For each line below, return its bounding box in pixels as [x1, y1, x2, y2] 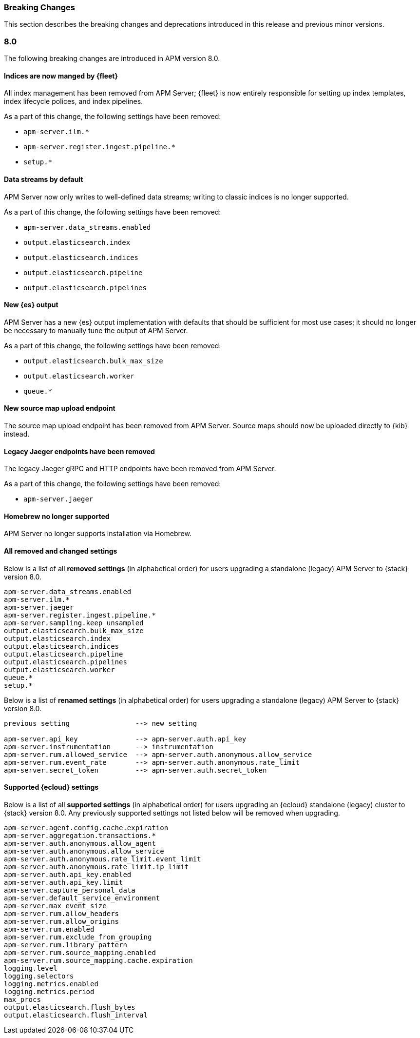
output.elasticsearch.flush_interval [4, 1011, 148, 1019]
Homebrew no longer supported [4, 512, 110, 520]
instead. [4, 430, 30, 438]
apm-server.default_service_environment [4, 894, 160, 902]
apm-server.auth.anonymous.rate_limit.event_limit [4, 855, 201, 863]
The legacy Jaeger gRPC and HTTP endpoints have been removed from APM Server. [4, 464, 276, 473]
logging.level [4, 964, 57, 972]
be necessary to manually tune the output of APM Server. [4, 326, 188, 335]
